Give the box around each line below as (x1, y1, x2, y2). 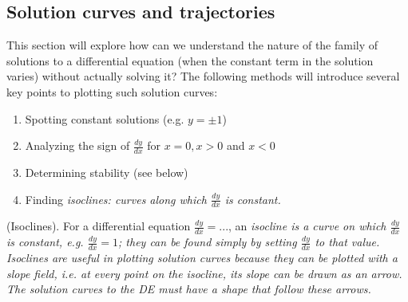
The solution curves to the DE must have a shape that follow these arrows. (6, 280, 371, 297)
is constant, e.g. (6, 233, 84, 250)
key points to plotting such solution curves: (6, 83, 218, 100)
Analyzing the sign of (25, 137, 130, 154)
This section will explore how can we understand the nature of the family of (6, 37, 378, 53)
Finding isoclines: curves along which (25, 190, 207, 207)
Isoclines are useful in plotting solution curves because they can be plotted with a (6, 249, 398, 266)
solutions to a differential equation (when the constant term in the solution (6, 52, 374, 69)
